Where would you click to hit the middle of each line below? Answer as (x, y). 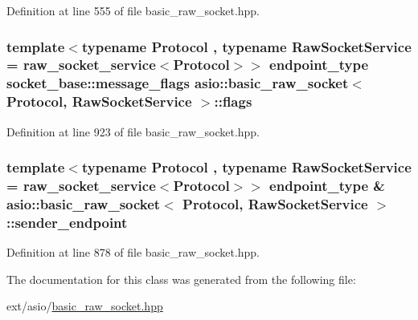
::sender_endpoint (67, 222)
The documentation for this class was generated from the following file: (181, 279)
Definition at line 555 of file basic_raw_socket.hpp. (133, 10)
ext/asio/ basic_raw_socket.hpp (85, 306)
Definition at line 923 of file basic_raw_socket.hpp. (133, 131)
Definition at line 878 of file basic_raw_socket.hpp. (133, 252)
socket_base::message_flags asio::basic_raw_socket (178, 83)
